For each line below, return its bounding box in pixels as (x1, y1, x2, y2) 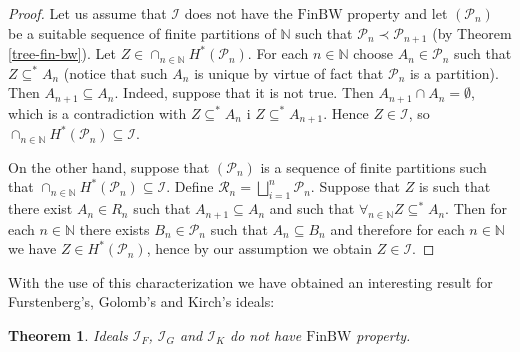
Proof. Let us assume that (8, 3, 167, 23)
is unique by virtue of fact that (194, 62, 384, 83)
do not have (230, 324, 302, 345)
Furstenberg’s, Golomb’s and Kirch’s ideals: (8, 291, 275, 312)
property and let (347, 3, 448, 23)
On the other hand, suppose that (8, 156, 210, 177)
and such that (269, 198, 355, 219)
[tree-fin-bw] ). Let (8, 43, 116, 64)
